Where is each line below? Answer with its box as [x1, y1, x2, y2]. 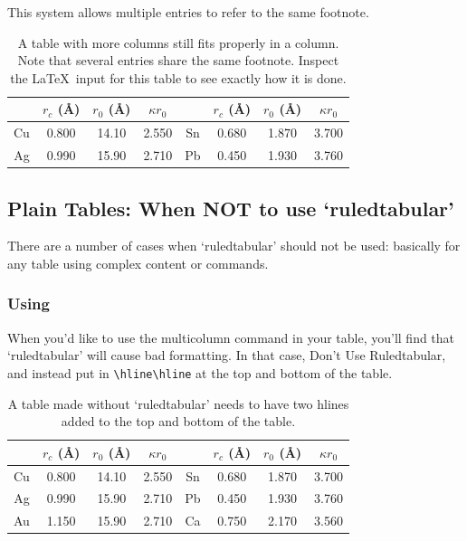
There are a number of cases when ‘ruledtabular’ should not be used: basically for [7, 236, 461, 255]
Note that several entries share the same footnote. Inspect [17, 51, 339, 70]
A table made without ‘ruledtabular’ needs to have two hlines [7, 394, 349, 413]
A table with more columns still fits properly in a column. [17, 33, 339, 52]
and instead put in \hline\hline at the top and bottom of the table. [7, 363, 393, 382]
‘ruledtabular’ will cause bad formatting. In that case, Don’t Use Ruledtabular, [7, 346, 446, 365]
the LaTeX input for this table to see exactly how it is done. [10, 68, 347, 87]
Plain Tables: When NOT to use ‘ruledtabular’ [7, 194, 454, 222]
